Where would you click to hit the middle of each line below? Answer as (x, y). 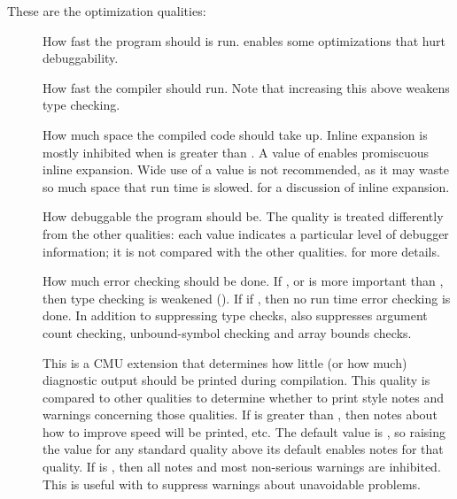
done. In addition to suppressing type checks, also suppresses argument (235, 315)
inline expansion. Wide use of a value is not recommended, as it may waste (246, 169)
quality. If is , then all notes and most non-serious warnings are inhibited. (242, 467)
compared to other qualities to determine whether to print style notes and (244, 397)
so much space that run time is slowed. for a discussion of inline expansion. (246, 186)
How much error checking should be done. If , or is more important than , (243, 281)
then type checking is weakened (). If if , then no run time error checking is (247, 298)
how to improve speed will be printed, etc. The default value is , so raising (244, 431)
